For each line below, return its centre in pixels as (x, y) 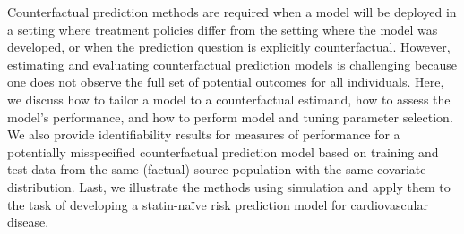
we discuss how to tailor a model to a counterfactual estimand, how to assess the (229, 99)
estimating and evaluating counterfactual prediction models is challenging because (232, 64)
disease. (28, 222)
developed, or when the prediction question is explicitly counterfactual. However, (229, 47)
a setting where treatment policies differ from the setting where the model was (223, 29)
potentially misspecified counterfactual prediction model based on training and (223, 151)
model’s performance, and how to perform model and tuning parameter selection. (230, 117)
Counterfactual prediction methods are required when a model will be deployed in (232, 12)
